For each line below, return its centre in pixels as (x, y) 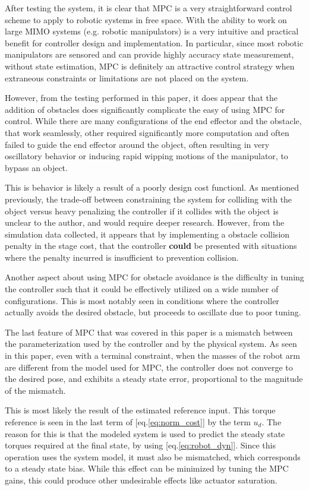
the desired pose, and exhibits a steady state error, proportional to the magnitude (154, 379)
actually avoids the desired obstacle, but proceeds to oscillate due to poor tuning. (153, 312)
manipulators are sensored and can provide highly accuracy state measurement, (149, 54)
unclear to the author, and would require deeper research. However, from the (145, 222)
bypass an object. (36, 167)
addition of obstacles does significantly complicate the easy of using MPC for (145, 109)
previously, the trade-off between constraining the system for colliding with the (149, 199)
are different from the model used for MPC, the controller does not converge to (149, 367)
